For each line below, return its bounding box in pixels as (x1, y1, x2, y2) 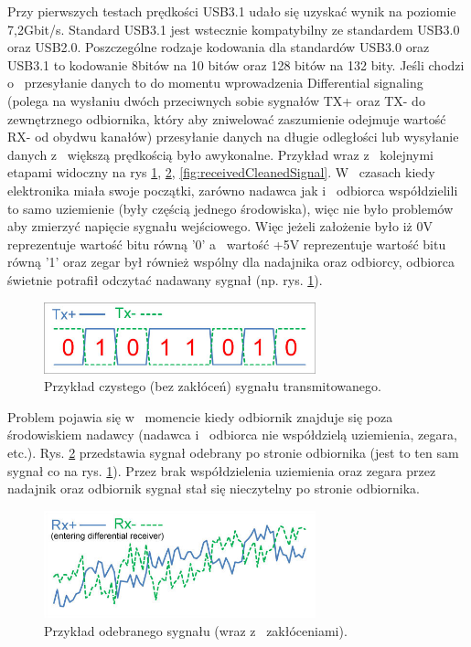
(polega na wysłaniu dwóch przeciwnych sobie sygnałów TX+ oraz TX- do (7, 90, 425, 110)
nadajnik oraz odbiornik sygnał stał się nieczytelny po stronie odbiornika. (7, 479, 420, 498)
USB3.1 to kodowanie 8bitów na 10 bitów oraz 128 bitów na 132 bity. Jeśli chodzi (7, 55, 465, 74)
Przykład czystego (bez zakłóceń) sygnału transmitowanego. (44, 377, 381, 396)
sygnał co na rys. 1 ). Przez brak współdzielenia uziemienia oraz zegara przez (7, 461, 436, 480)
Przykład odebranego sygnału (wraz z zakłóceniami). (44, 620, 348, 640)
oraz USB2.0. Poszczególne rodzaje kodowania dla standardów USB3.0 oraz (7, 37, 430, 57)
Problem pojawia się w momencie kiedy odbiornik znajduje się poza (7, 407, 393, 426)
